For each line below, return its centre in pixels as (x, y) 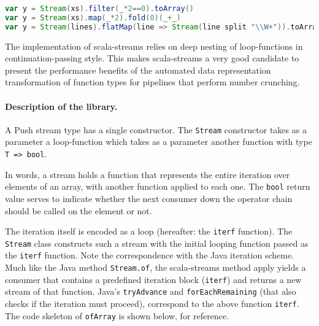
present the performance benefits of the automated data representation (138, 70)
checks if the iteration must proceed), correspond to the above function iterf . (152, 304)
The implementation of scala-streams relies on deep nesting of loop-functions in (154, 46)
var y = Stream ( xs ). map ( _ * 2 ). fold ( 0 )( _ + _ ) (93, 17)
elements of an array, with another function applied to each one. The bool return (158, 186)
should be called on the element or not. (79, 210)
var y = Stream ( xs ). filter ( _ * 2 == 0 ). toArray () (100, 9)
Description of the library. (61, 106)
